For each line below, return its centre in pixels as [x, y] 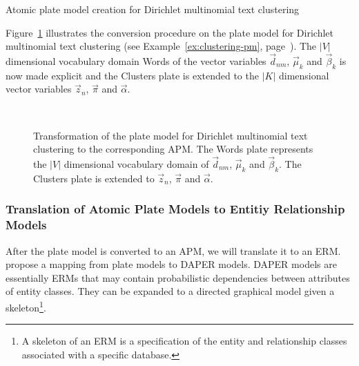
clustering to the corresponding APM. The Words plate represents [173, 149]
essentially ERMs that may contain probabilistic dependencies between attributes [178, 277]
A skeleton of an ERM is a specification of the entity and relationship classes [184, 341]
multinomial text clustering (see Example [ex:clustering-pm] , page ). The [161, 46]
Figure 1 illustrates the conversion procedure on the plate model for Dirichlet [169, 32]
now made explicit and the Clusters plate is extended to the [132, 75]
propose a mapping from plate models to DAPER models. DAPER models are [171, 264]
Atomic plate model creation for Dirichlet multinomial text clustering [153, 9]
